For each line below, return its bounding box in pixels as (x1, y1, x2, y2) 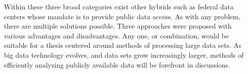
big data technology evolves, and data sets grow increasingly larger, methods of (4, 49, 244, 60)
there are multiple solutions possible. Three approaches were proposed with (4, 21, 232, 31)
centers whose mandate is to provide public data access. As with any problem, (4, 11, 241, 21)
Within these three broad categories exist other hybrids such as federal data (4, 1, 234, 11)
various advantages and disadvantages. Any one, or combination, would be (4, 30, 229, 40)
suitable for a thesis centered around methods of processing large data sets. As (4, 40, 242, 50)
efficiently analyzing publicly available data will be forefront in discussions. (4, 59, 230, 70)
